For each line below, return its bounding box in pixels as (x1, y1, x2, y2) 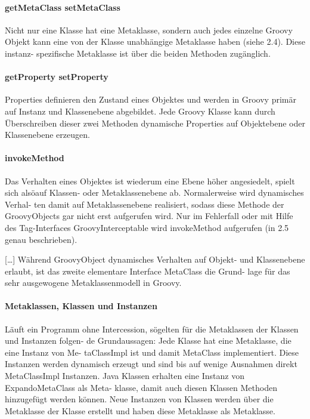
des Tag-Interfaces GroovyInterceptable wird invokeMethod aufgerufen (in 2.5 (5, 221, 289, 233)
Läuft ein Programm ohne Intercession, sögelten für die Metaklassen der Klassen (5, 322, 299, 335)
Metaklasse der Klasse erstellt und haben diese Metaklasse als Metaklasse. (5, 404, 275, 417)
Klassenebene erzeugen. (5, 128, 90, 141)
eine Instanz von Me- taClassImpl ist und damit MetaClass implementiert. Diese (5, 346, 299, 358)
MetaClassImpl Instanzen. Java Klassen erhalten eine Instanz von (5, 369, 244, 382)
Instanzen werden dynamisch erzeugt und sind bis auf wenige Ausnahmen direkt (5, 358, 297, 370)
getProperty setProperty (5, 70, 108, 83)
